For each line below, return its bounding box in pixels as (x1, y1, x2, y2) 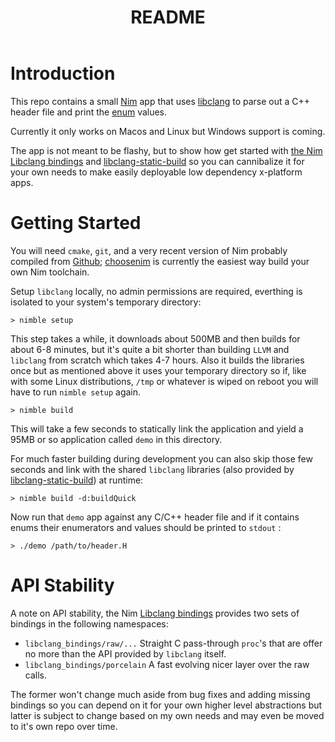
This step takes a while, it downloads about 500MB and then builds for (10, 332, 301, 345)
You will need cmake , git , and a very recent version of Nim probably (10, 244, 288, 256)
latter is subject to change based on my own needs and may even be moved (10, 709, 325, 721)
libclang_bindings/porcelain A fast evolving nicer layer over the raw (24, 658, 310, 670)
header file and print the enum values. (10, 106, 168, 118)
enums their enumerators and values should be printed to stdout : (10, 521, 282, 533)
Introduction (10, 62, 116, 85)
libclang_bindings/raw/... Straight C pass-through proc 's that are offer (24, 637, 323, 649)
